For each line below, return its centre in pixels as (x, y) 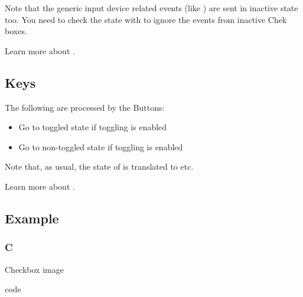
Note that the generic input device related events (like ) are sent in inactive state (151, 8)
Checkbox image (34, 269)
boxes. (16, 31)
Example (32, 218)
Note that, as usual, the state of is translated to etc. (99, 166)
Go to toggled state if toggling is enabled (93, 127)
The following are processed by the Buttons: (85, 107)
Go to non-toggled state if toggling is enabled (101, 146)
